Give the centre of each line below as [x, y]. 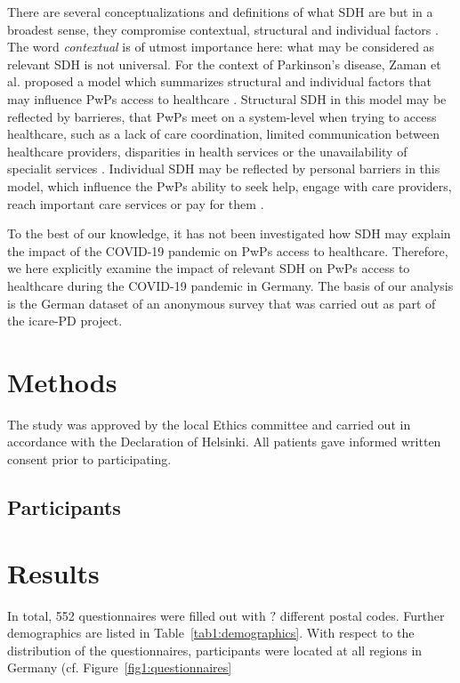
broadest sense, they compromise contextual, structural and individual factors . [223, 29]
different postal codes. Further [362, 615]
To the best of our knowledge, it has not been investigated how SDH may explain [229, 233]
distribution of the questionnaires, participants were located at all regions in [215, 650]
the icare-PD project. [65, 321]
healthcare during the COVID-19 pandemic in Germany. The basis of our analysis [230, 285]
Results [53, 572]
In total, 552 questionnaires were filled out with [137, 615]
